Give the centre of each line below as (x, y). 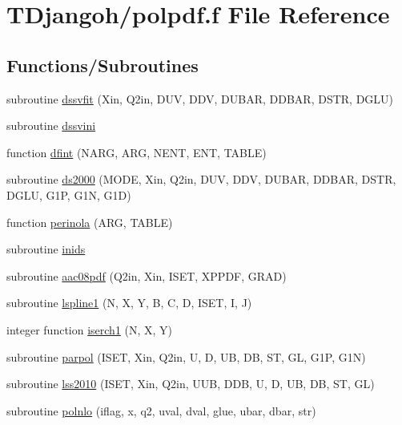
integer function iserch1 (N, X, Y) (90, 329)
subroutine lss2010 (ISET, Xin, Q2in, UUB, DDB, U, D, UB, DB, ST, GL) (191, 384)
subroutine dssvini (51, 125)
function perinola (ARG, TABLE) (90, 222)
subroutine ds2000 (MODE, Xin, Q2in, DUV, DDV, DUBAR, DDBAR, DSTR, (201, 179)
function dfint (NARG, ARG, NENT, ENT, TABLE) (137, 152)
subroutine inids (46, 249)
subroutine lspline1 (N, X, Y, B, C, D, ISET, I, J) (129, 303)
